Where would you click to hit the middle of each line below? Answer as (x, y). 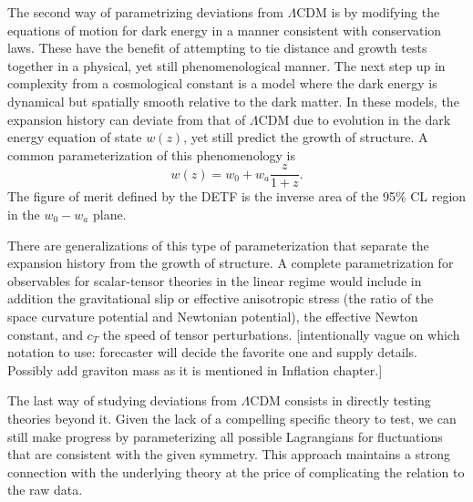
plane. (109, 214)
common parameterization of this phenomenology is (152, 154)
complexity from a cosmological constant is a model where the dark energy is (222, 83)
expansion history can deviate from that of (127, 119)
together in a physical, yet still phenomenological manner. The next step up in (226, 65)
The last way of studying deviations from (122, 400)
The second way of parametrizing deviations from (145, 12)
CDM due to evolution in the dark (355, 119)
